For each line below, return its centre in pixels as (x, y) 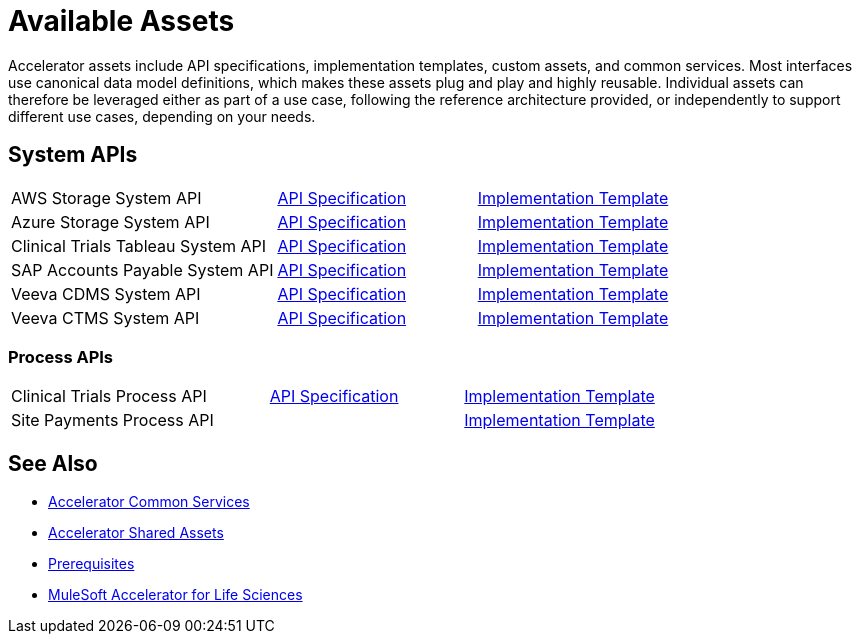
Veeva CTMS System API (105, 317)
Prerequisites (91, 564)
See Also (53, 463)
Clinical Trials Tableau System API (139, 245)
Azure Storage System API (110, 221)
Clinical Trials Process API (109, 396)
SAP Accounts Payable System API (142, 269)
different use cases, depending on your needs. (162, 116)
